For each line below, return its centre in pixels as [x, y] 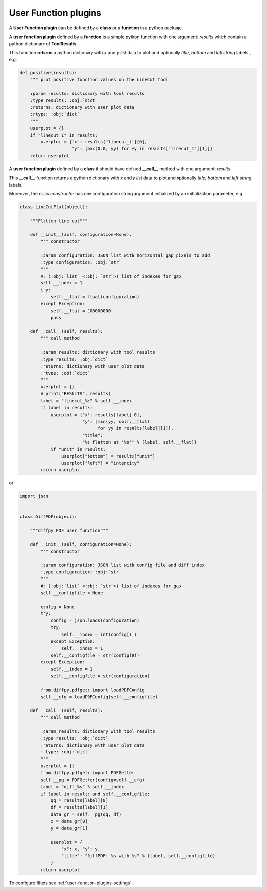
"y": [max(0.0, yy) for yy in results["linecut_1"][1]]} [142, 149]
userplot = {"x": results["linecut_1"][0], [94, 142]
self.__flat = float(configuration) [95, 297]
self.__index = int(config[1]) [99, 634]
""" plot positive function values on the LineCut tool [99, 80]
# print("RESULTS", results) [76, 394]
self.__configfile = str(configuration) [100, 676]
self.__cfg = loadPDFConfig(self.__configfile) [99, 697]
